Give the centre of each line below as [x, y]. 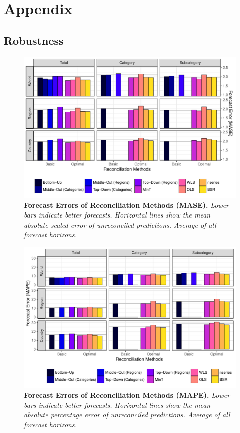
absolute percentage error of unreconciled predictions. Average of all [127, 415]
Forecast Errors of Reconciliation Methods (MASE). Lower [127, 205]
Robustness [34, 40]
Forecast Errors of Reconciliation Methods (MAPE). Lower [127, 395]
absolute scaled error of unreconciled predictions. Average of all [120, 224]
